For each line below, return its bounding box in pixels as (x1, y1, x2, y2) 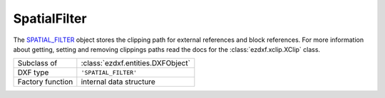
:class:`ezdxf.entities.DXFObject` (81, 58, 190, 68)
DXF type (17, 67, 49, 77)
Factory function (17, 77, 73, 87)
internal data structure (81, 77, 156, 87)
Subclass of (17, 58, 58, 68)
